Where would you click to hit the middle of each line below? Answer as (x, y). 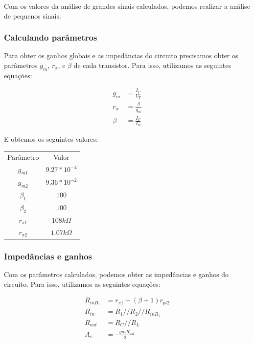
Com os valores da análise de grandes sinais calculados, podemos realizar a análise (127, 6)
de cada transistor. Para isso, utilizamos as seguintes (152, 65)
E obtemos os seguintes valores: (51, 139)
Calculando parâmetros (51, 37)
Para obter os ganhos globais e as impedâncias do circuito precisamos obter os (121, 55)
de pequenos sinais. (33, 15)
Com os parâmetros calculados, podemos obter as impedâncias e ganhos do (116, 274)
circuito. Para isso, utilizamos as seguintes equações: (82, 284)
